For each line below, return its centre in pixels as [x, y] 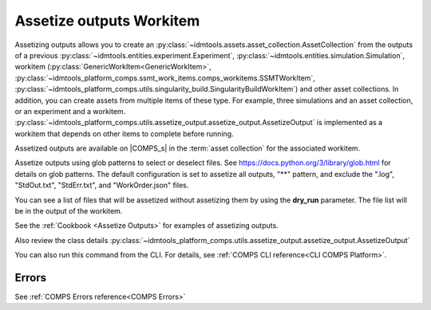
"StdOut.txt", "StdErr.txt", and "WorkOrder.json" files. [102, 185]
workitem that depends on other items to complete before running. [125, 133]
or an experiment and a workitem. [70, 111]
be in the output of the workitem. [69, 211]
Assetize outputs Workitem [107, 21]
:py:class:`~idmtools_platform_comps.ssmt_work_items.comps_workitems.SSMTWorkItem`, [165, 78]
